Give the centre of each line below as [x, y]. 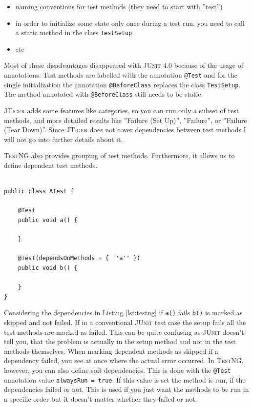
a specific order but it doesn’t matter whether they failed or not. [101, 398]
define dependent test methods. [51, 165]
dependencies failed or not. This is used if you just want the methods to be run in [126, 389]
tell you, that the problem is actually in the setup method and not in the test [120, 341]
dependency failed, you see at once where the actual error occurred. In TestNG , [124, 360]
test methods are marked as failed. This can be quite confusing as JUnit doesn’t [124, 332]
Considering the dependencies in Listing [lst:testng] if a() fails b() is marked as [123, 313]
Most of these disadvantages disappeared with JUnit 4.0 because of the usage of [124, 65]
